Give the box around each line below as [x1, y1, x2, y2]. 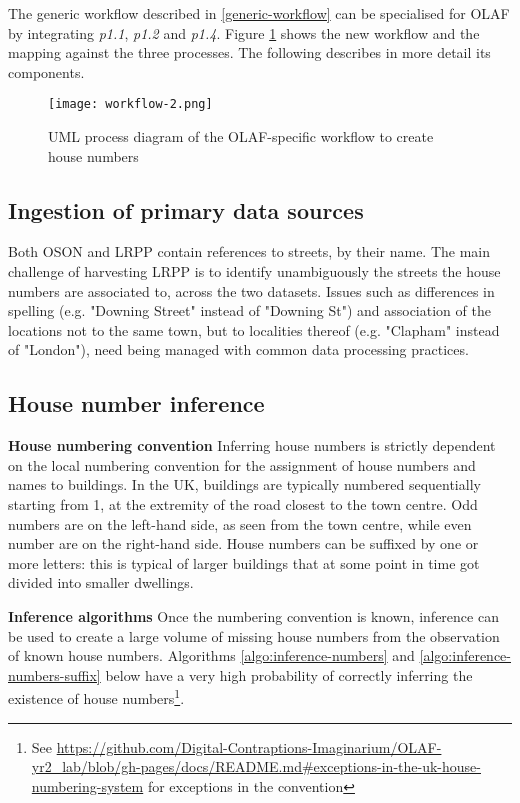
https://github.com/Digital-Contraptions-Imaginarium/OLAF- [56, 736, 442, 757]
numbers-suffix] [8, 664, 101, 685]
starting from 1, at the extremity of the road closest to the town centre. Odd [8, 493, 478, 514]
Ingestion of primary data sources [8, 194, 364, 225]
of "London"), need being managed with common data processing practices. [8, 339, 469, 360]
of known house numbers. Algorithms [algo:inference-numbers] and [8, 645, 415, 666]
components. [8, 61, 85, 82]
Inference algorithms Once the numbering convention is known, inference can [8, 605, 499, 626]
